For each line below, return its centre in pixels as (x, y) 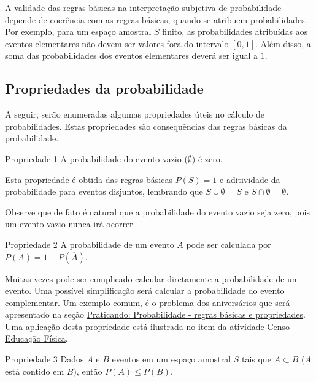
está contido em (35, 371)
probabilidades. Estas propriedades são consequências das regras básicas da (146, 126)
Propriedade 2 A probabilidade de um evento (90, 244)
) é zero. (207, 158)
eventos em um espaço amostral (171, 359)
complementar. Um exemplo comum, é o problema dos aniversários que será (148, 302)
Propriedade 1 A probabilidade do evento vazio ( (96, 158)
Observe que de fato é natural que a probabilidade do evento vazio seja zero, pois (157, 212)
